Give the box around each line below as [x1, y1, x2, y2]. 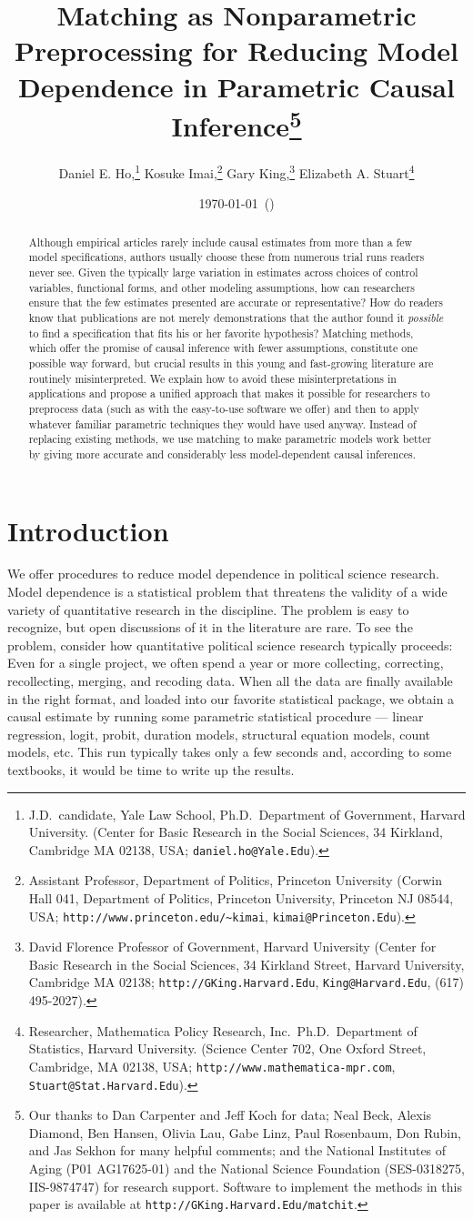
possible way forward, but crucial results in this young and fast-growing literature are [28, 355, 434, 370]
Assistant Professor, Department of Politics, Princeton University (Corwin [28, 871, 443, 890]
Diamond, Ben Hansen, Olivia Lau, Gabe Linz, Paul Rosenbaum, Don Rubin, [28, 1123, 461, 1142]
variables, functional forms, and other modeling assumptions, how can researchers [28, 279, 415, 295]
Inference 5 [171, 103, 302, 145]
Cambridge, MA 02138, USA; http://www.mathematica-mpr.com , [28, 1056, 396, 1075]
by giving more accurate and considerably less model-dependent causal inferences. [28, 446, 417, 461]
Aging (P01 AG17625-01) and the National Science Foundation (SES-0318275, [28, 1158, 465, 1177]
